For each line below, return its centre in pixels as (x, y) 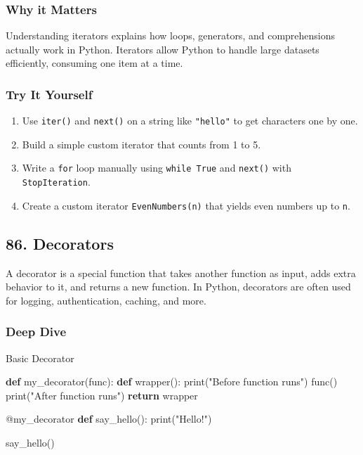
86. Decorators (60, 243)
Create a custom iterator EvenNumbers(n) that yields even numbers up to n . (186, 205)
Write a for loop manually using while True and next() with (157, 168)
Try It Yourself (49, 94)
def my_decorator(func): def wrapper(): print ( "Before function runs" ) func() (172, 382)
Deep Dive (36, 332)
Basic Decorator (40, 358)
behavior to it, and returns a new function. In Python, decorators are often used (178, 287)
